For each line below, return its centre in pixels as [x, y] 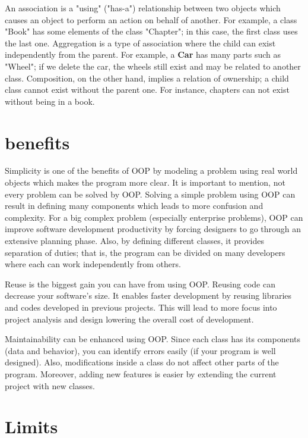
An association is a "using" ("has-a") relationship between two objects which [143, 8]
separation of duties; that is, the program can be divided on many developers [145, 252]
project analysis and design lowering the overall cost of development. [129, 319]
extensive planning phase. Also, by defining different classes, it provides [134, 241]
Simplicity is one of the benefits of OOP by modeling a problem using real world [151, 170]
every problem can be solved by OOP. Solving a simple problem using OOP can [150, 194]
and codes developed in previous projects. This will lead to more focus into [141, 307]
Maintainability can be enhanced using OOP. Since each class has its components [153, 339]
